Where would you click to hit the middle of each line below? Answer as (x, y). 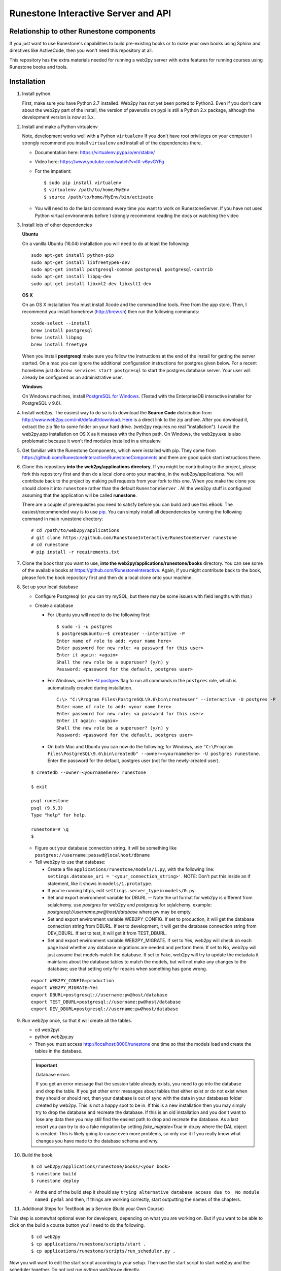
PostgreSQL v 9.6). (42, 403)
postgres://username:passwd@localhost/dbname (92, 855)
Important (47, 1065)
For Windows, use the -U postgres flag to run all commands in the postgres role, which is (142, 681)
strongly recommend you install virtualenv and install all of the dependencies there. (112, 143)
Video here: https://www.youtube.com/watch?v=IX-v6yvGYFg (99, 162)
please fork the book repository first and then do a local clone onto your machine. (107, 578)
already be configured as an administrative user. (73, 377)
